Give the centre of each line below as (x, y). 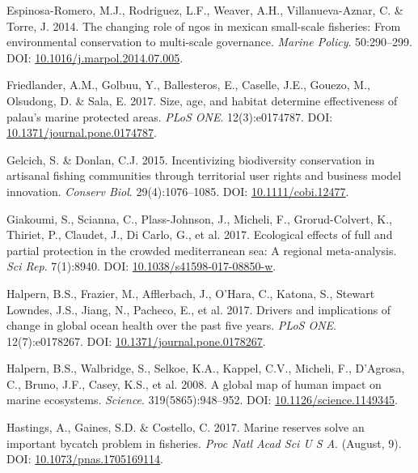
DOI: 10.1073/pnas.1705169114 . (85, 459)
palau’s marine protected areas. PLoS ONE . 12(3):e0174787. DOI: (170, 116)
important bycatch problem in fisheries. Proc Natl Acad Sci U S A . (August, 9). (204, 443)
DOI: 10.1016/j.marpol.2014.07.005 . (95, 57)
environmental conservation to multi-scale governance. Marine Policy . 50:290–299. (209, 42)
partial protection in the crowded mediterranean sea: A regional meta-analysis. (202, 250)
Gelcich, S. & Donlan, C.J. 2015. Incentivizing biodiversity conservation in (191, 159)
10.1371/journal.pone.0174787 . (82, 132)
